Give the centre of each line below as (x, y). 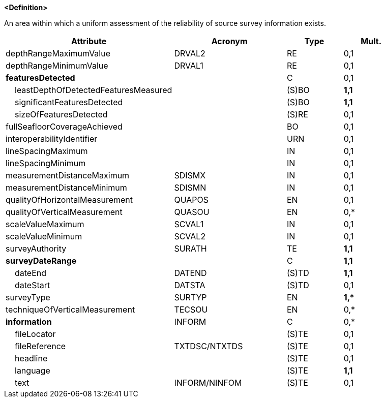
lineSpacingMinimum (46, 163)
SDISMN (190, 188)
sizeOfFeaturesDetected (61, 114)
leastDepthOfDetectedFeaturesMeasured (94, 90)
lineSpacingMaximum (47, 151)
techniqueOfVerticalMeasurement (70, 310)
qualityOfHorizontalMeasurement (69, 200)
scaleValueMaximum (45, 224)
